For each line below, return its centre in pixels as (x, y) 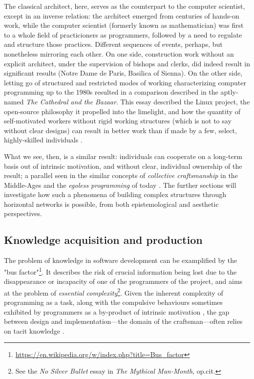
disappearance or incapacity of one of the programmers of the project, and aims (123, 281)
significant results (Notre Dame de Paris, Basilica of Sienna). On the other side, (123, 73)
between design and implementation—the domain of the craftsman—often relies (123, 321)
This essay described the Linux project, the (185, 101)
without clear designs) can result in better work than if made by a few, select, (120, 130)
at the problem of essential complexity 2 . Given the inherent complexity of (114, 292)
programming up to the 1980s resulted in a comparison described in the (111, 92)
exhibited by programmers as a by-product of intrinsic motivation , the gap (117, 311)
